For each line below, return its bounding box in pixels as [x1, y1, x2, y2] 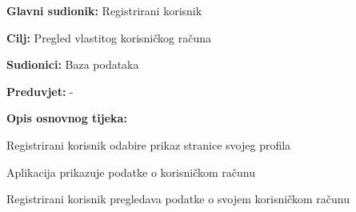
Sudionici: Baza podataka [6, 56, 139, 73]
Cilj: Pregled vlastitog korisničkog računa [6, 29, 211, 46]
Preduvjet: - [6, 82, 74, 99]
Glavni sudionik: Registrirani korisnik [6, 2, 202, 18]
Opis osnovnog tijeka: [6, 110, 127, 126]
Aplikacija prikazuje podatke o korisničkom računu [6, 163, 255, 180]
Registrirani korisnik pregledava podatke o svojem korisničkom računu [6, 190, 350, 207]
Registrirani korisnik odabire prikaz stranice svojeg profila [6, 136, 291, 153]
